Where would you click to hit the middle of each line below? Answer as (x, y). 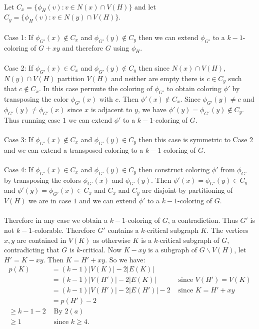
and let (145, 6)
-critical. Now (101, 250)
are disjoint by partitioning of (187, 190)
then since (154, 67)
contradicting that (32, 250)
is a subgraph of (173, 250)
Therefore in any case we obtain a (56, 220)
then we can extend (168, 37)
